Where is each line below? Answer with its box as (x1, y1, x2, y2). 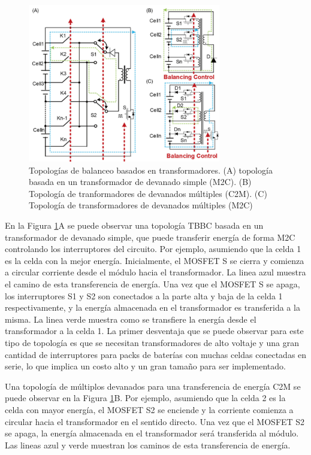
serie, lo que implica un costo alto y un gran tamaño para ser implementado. (5, 360, 286, 372)
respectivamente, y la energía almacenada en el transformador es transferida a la (5, 301, 300, 314)
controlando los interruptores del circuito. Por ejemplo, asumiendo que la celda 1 (5, 242, 301, 255)
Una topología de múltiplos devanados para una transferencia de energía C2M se (5, 380, 301, 392)
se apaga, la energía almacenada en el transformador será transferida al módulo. (5, 427, 299, 439)
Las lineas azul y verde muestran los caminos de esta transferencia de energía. (5, 438, 291, 451)
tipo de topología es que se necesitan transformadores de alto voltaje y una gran (5, 336, 299, 348)
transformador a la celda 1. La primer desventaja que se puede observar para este (5, 324, 304, 337)
